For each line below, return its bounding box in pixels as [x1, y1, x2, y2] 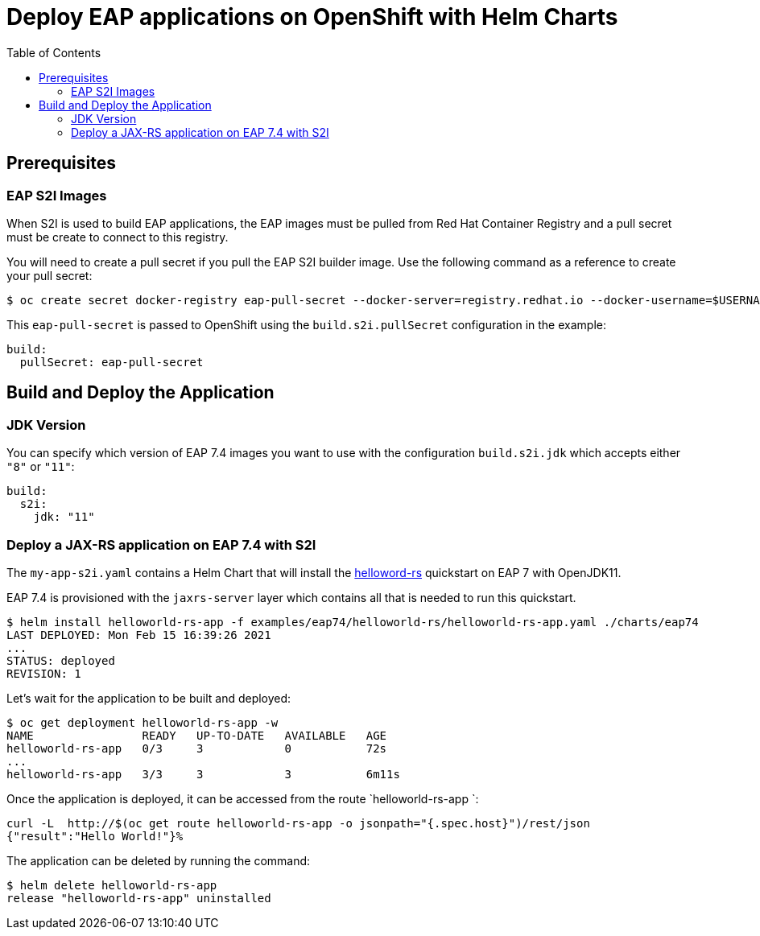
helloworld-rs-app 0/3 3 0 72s [6, 741, 387, 755]
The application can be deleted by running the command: [6, 853, 311, 868]
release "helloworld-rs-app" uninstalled [6, 891, 271, 905]
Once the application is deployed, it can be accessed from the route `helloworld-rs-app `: [6, 791, 479, 806]
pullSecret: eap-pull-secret [19, 355, 204, 369]
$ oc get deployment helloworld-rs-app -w [6, 715, 279, 729]
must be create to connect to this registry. [6, 229, 229, 244]
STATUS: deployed [6, 654, 115, 667]
